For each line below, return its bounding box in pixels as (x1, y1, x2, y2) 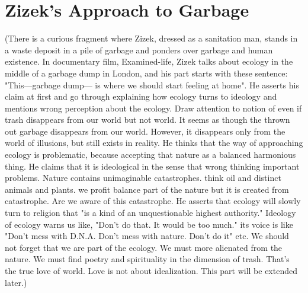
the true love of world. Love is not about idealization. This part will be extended (5, 265, 297, 276)
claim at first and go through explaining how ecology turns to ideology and (5, 90, 277, 103)
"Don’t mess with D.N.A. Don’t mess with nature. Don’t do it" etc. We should (5, 230, 289, 242)
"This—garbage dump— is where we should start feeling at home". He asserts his (5, 78, 299, 91)
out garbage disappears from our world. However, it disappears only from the (5, 125, 285, 137)
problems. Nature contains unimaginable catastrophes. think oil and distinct (5, 171, 281, 184)
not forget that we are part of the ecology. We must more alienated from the (5, 241, 283, 253)
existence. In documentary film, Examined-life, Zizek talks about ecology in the (5, 55, 293, 68)
